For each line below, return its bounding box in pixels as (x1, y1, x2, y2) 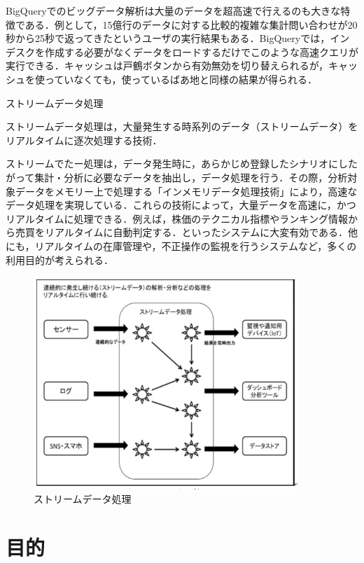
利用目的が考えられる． (6, 252, 113, 267)
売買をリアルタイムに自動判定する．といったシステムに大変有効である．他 (15, 225, 358, 239)
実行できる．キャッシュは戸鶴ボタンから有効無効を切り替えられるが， (6, 58, 328, 73)
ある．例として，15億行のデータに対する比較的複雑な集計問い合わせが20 (24, 17, 358, 32)
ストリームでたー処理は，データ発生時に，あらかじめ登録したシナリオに (6, 156, 338, 171)
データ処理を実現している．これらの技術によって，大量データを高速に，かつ (6, 197, 356, 212)
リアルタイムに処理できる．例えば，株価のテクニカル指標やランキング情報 (6, 211, 348, 225)
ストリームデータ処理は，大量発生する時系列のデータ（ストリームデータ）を (6, 119, 358, 134)
